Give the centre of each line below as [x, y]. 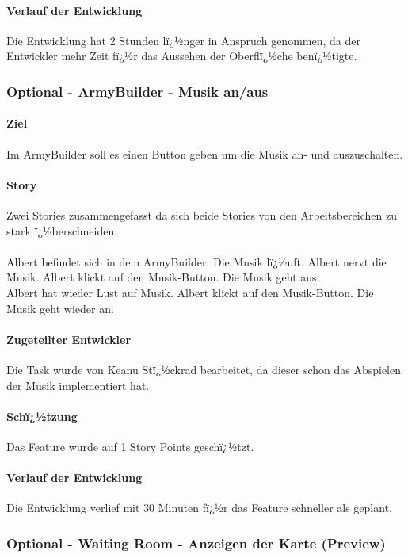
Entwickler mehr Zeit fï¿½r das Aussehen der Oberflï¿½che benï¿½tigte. [182, 56]
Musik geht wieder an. [60, 308]
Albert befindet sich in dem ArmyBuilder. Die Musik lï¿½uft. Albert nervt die [196, 261]
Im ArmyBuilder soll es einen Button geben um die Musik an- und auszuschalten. [205, 153]
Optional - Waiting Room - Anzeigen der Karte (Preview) [196, 543]
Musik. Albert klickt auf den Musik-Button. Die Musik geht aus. [163, 277]
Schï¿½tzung [42, 416]
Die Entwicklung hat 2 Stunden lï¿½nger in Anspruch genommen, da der [183, 40]
